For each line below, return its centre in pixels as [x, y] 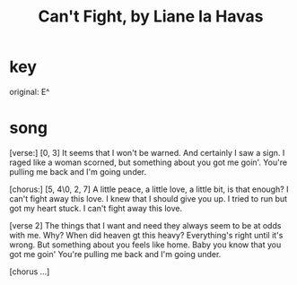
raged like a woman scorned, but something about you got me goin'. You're [148, 162]
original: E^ [30, 91]
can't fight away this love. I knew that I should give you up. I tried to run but [148, 198]
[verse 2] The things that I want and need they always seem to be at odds [145, 225]
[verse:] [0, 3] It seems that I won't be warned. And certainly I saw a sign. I [147, 152]
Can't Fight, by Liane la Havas [151, 17]
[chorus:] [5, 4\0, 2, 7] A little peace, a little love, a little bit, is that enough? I [149, 189]
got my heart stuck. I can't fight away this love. [96, 208]
